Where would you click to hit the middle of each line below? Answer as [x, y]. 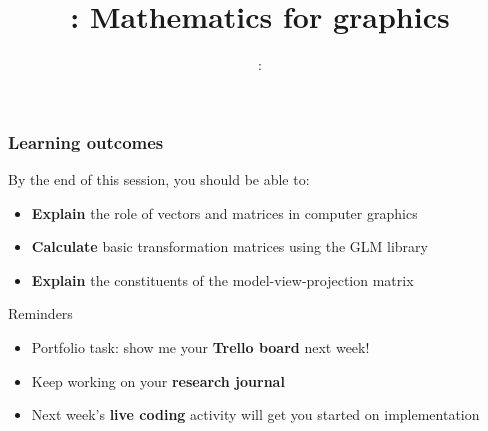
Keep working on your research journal [158, 380]
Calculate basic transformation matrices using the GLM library [229, 246]
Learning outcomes [86, 141]
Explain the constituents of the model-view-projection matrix [222, 279]
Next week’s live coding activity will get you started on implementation [255, 414]
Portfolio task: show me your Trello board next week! [200, 346]
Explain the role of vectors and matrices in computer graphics [224, 212]
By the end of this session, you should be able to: [159, 179]
